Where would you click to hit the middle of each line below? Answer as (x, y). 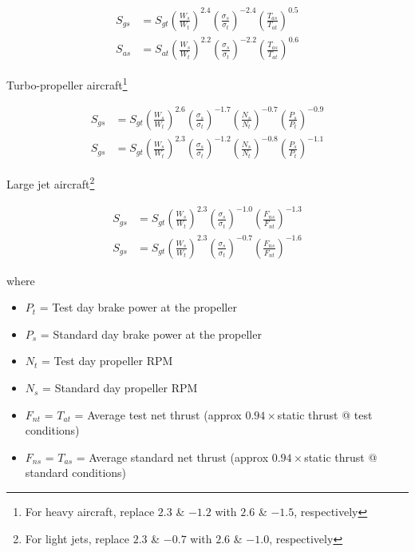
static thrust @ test (325, 414)
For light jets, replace (77, 538)
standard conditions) (76, 473)
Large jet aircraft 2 (51, 183)
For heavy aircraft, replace (90, 512)
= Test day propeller (92, 361)
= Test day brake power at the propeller (138, 307)
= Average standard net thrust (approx (172, 457)
